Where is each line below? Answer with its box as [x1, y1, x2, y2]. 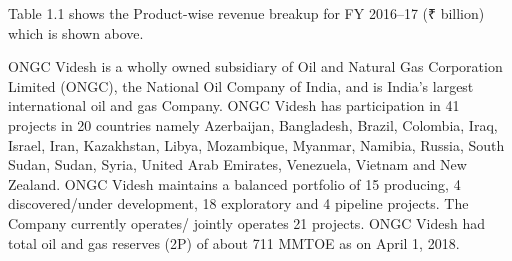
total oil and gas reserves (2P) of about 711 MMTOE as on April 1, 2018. [8, 232, 460, 253]
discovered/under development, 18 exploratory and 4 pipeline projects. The [8, 193, 469, 214]
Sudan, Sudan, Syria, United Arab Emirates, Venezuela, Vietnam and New [8, 154, 467, 175]
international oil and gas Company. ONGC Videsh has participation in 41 [8, 95, 460, 116]
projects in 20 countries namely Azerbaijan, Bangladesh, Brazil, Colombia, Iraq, [8, 114, 498, 135]
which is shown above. [8, 22, 144, 43]
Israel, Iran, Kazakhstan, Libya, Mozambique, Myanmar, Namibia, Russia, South [8, 134, 505, 155]
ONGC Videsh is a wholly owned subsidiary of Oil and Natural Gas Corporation [8, 56, 503, 77]
